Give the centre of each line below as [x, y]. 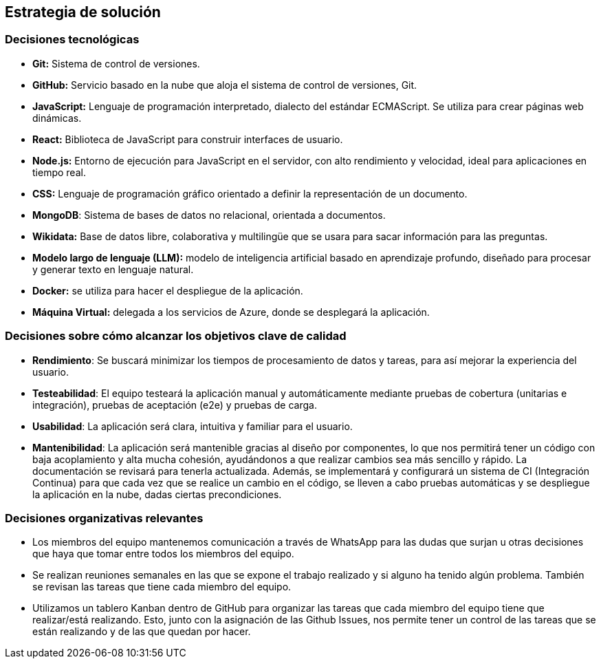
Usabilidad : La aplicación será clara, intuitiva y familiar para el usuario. [193, 426]
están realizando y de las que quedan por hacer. [142, 632]
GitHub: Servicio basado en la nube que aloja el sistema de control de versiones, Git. [225, 85]
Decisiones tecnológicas [72, 40]
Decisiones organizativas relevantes [104, 518]
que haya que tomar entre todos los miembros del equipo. [163, 554]
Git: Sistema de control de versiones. [116, 63]
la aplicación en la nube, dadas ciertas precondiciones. [157, 494]
